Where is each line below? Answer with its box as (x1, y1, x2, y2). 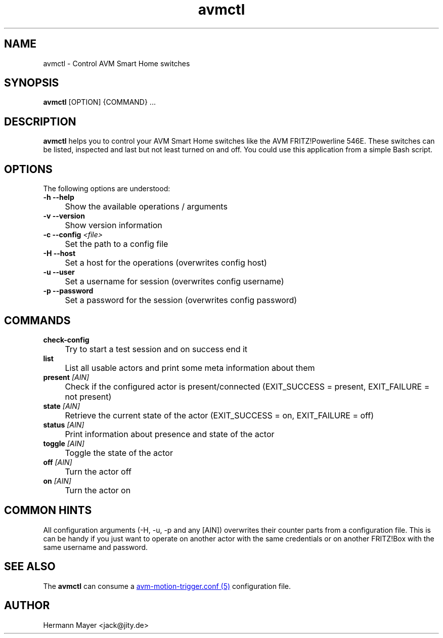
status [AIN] (43, 420, 84, 429)
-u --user (43, 268, 75, 277)
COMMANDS (4, 314, 71, 327)
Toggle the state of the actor (65, 447, 173, 458)
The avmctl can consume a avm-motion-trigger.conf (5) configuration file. (43, 581, 291, 590)
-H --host (43, 249, 76, 258)
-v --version (43, 211, 85, 221)
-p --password (43, 286, 94, 295)
